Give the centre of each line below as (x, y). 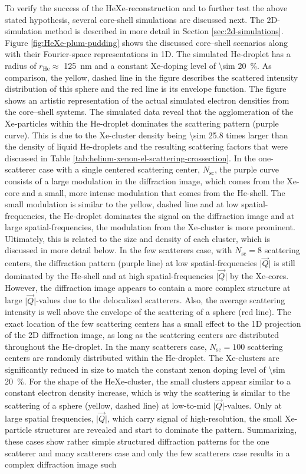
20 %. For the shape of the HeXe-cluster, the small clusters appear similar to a (148, 381)
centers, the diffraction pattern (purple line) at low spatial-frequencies (131, 263)
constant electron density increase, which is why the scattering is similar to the (147, 392)
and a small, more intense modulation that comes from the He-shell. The (154, 192)
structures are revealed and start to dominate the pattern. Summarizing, (166, 430)
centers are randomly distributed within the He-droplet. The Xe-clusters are (142, 358)
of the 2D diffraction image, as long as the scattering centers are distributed (142, 335)
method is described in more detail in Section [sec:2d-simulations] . (164, 31)
